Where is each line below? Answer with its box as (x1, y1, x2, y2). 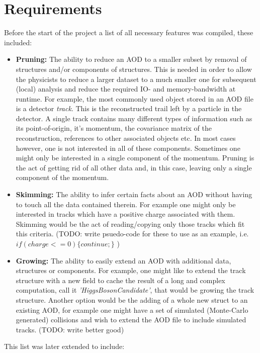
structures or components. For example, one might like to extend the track (16, 265, 246, 276)
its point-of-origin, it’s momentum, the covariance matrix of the (16, 123, 212, 133)
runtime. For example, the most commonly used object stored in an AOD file (16, 93, 253, 104)
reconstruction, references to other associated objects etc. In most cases (16, 133, 236, 143)
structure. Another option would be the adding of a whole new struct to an (16, 294, 248, 305)
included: (4, 37, 32, 47)
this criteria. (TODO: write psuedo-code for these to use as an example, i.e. (16, 228, 249, 239)
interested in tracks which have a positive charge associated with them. (16, 209, 235, 219)
